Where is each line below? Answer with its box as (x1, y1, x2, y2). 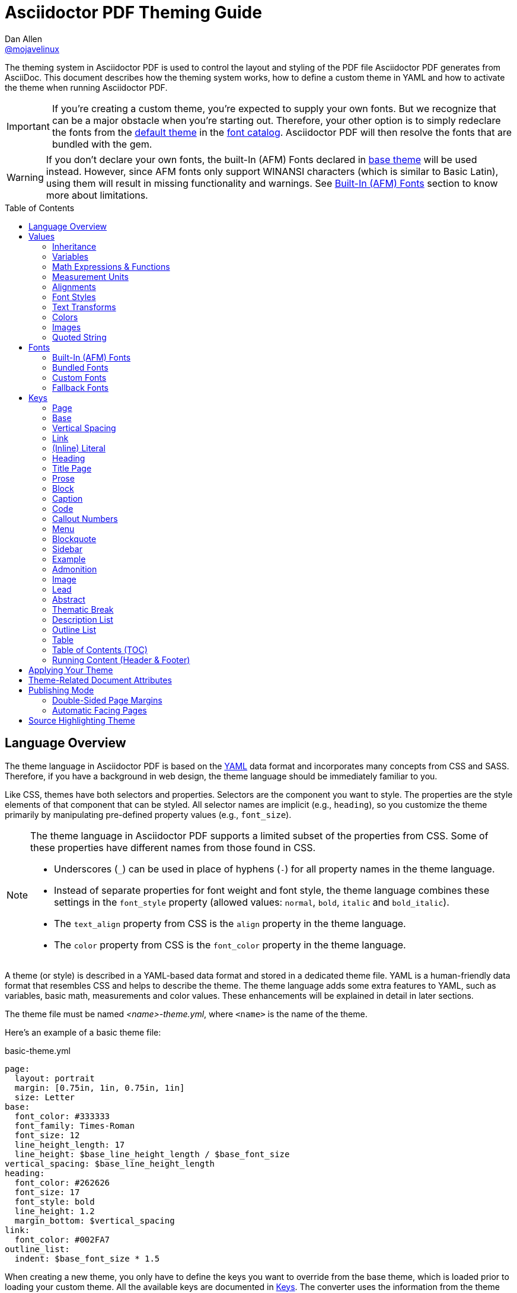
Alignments (52, 281, 96, 292)
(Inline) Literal (52, 442, 106, 453)
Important (7, 120, 50, 132)
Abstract (52, 594, 85, 604)
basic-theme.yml (5, 1045, 71, 1056)
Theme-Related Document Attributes (28, 674, 172, 685)
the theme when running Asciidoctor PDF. (5, 82, 168, 93)
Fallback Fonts (52, 382, 108, 393)
